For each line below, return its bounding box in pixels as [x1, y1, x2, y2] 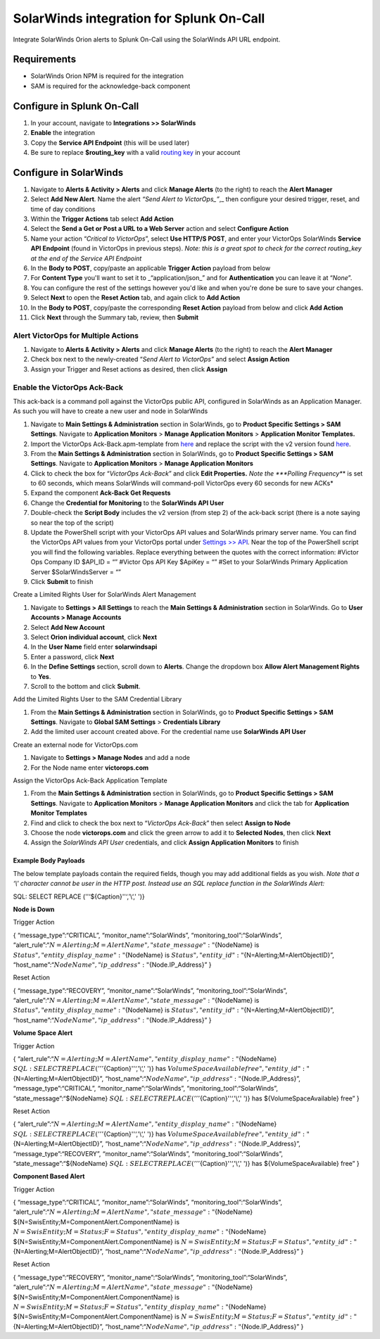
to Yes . [30, 672, 51, 680]
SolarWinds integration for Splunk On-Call [13, 11, 265, 26]
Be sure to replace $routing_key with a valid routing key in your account [30, 148, 241, 156]
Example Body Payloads [13, 856, 85, 865]
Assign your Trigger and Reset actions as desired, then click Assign [30, 364, 228, 373]
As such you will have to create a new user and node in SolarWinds [13, 407, 208, 415]
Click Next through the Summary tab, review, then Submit [30, 313, 199, 322]
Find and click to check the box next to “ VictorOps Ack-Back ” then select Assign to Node [30, 818, 291, 827]
